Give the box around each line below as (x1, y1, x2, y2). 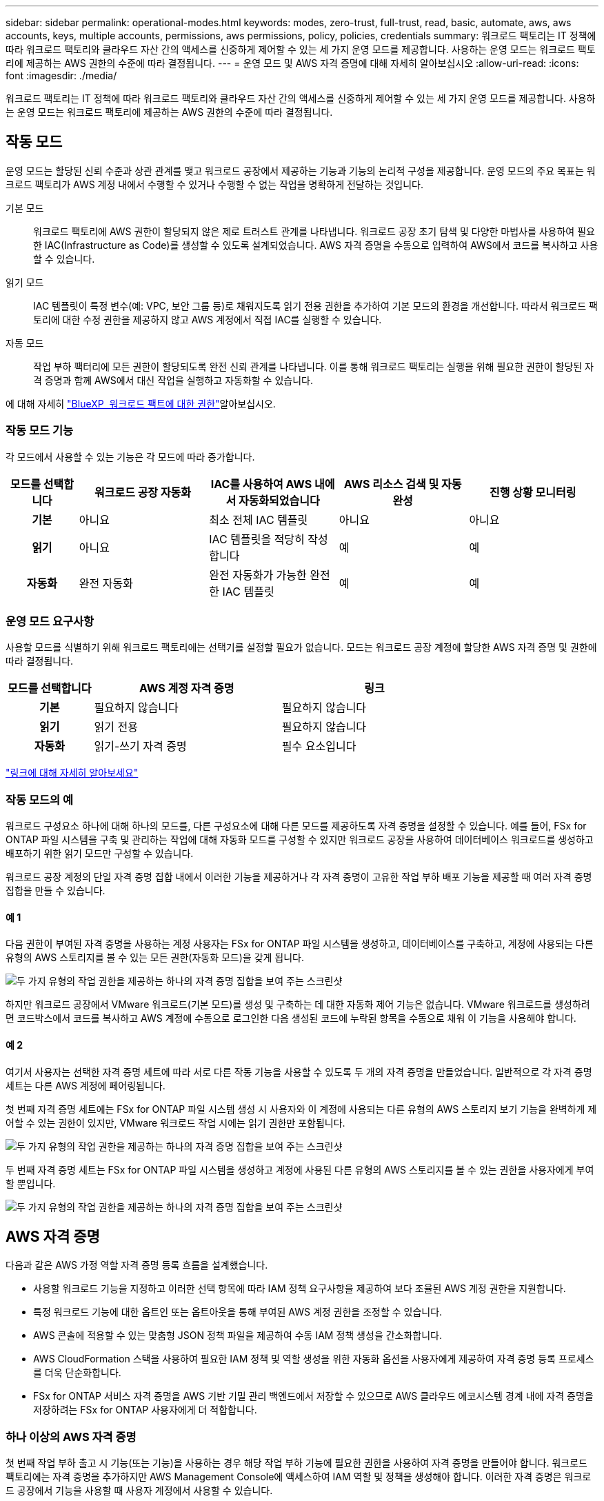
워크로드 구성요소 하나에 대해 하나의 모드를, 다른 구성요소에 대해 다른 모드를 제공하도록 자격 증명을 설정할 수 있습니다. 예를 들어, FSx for (6, 820, 587, 832)
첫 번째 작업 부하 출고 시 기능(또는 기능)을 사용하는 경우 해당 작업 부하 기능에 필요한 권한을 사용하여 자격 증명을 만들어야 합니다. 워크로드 (6, 1457, 587, 1469)
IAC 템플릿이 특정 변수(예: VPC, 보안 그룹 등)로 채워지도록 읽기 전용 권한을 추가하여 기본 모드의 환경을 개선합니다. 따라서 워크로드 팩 (33, 299, 598, 312)
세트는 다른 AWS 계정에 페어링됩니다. (6, 1079, 165, 1091)
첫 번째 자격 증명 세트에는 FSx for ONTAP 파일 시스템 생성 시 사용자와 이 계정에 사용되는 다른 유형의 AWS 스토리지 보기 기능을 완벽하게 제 (6, 1102, 597, 1115)
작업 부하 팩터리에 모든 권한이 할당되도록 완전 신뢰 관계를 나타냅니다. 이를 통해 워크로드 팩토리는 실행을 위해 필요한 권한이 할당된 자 (33, 360, 594, 372)
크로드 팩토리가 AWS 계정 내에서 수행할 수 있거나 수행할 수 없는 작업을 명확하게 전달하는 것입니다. (6, 178, 423, 190)
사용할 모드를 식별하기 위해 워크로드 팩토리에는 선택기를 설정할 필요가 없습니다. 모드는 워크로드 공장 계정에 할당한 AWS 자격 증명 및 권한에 (6, 641, 597, 654)
